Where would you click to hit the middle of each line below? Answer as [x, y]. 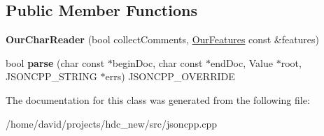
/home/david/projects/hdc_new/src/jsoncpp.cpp [112, 123]
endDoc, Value [242, 62]
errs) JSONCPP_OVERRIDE [170, 76]
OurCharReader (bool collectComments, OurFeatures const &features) [163, 39]
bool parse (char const [55, 62]
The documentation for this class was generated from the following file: [158, 99]
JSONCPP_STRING [51, 76]
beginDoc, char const [157, 62]
